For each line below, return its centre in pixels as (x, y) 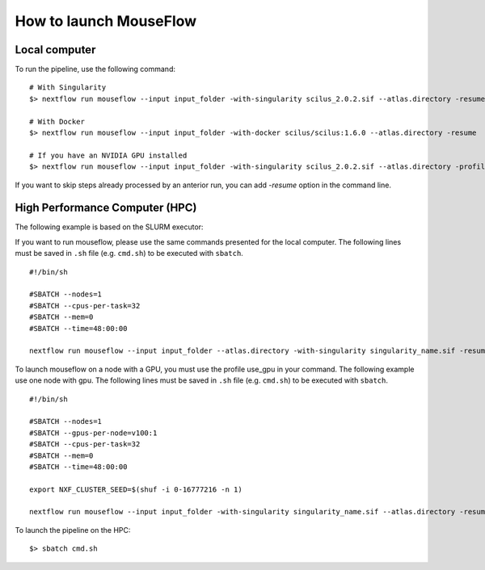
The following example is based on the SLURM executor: (109, 227)
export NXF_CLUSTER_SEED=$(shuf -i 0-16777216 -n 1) (136, 489)
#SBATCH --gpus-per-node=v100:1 (93, 433)
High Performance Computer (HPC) (106, 208)
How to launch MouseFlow (106, 21)
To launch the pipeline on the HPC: (73, 530)
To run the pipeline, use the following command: (95, 69)
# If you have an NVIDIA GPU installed (108, 155)
